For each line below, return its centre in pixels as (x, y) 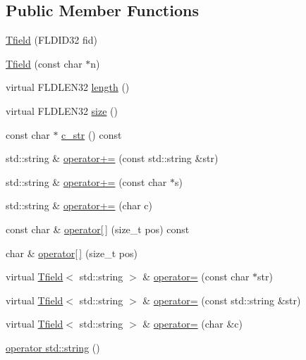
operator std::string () (53, 347)
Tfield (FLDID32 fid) (51, 40)
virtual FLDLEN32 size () (62, 110)
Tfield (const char (44, 63)
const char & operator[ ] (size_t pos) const (98, 229)
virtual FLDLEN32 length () (68, 87)
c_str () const (92, 134)
